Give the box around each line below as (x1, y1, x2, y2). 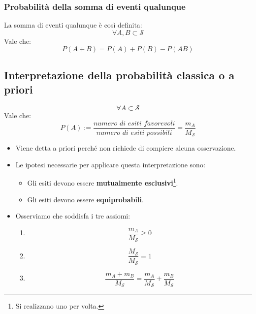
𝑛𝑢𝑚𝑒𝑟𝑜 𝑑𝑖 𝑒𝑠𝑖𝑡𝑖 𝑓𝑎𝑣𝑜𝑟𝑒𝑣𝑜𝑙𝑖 (93, 120, 175, 127)
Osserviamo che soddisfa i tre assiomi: (15, 211, 130, 221)
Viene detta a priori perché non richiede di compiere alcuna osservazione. (15, 143, 236, 153)
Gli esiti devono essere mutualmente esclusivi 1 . (27, 176, 178, 188)
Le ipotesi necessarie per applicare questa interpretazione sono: (15, 159, 205, 169)
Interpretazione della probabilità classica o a (4, 67, 235, 82)
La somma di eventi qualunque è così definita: (4, 20, 142, 30)
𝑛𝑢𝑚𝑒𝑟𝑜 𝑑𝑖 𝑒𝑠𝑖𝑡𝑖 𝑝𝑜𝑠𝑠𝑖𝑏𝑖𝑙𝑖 (96, 129, 172, 136)
